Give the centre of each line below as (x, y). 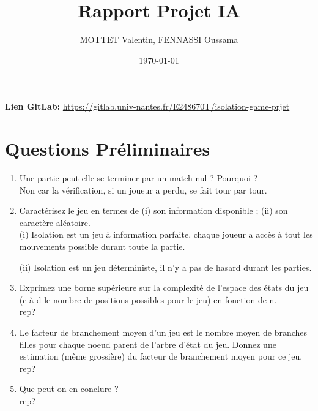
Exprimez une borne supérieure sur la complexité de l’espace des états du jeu (164, 288)
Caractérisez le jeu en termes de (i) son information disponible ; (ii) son (153, 210)
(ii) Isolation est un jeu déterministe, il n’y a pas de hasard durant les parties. (165, 267)
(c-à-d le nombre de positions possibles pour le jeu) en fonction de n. (148, 299)
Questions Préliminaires (108, 149)
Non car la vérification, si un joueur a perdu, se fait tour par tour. (143, 190)
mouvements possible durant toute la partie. (102, 246)
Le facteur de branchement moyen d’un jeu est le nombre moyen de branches (163, 332)
